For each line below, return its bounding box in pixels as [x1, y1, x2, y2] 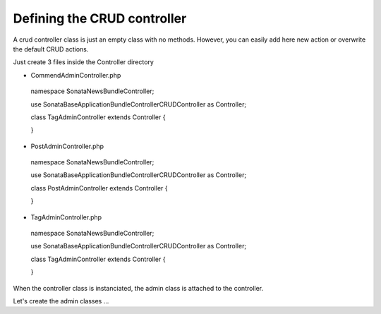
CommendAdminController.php [30, 71, 121, 79]
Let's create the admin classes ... [13, 296, 109, 305]
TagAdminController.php [30, 212, 102, 222]
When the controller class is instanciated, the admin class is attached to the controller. [13, 284, 264, 292]
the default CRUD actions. [13, 44, 89, 53]
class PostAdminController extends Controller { [30, 183, 168, 192]
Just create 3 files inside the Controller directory [13, 58, 155, 66]
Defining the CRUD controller [13, 11, 187, 26]
